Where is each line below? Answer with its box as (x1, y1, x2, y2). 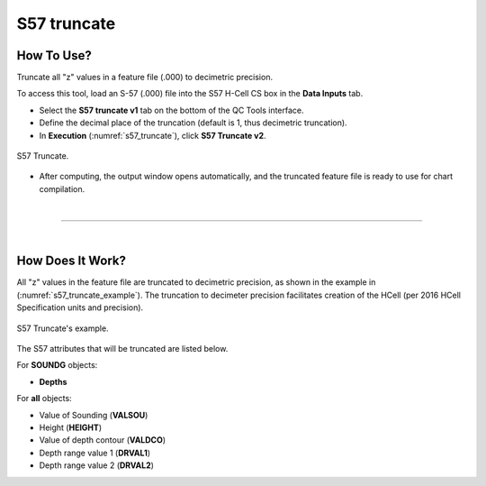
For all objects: (16, 393, 72, 404)
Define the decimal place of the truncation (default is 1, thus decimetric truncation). (39, 117, 347, 128)
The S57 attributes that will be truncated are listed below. (16, 344, 229, 354)
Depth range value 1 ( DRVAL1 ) (39, 447, 151, 458)
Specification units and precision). (16, 302, 144, 313)
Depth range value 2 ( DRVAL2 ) (39, 460, 155, 471)
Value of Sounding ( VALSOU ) (39, 409, 148, 420)
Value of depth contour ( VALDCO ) (39, 435, 166, 445)
